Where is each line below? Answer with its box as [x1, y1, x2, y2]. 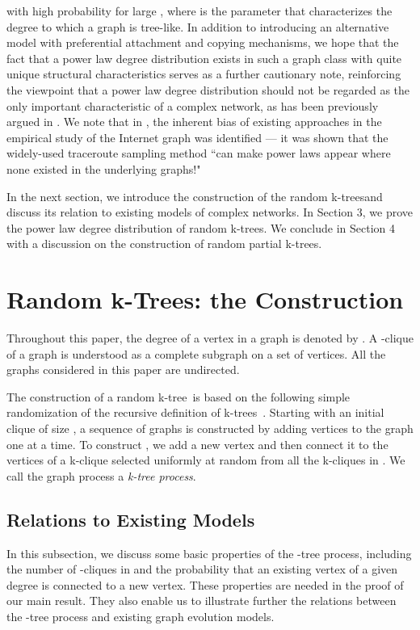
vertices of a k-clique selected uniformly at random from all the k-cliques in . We [6, 451, 405, 468]
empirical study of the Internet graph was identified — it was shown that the [6, 128, 388, 145]
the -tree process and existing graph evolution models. [6, 607, 275, 624]
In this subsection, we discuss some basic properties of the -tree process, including [6, 544, 412, 561]
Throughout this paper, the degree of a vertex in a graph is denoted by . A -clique [6, 330, 414, 346]
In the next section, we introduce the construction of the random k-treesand [6, 187, 383, 204]
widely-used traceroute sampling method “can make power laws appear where [6, 145, 391, 162]
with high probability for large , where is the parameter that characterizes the [6, 2, 393, 19]
